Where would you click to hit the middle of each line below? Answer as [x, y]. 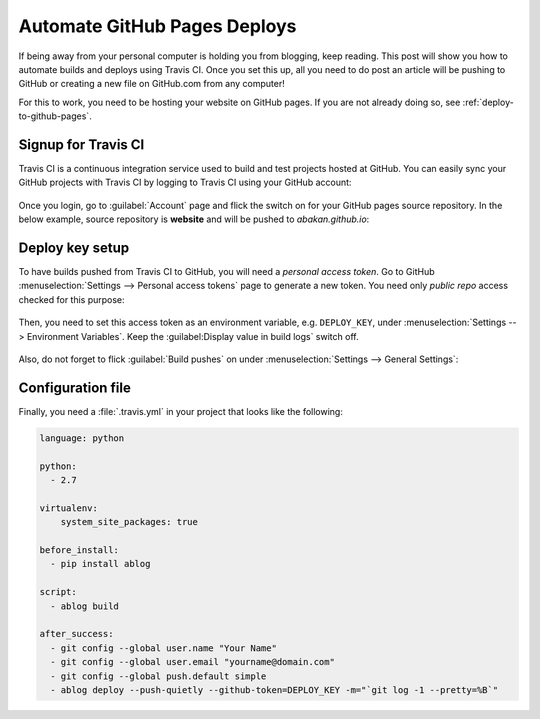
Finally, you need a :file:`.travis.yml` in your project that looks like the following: [181, 411]
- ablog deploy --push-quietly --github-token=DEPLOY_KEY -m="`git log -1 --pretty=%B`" [274, 689]
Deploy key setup [74, 248]
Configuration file [75, 387]
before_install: [79, 550]
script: [58, 592]
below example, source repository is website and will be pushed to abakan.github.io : [194, 219]
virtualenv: [69, 508]
